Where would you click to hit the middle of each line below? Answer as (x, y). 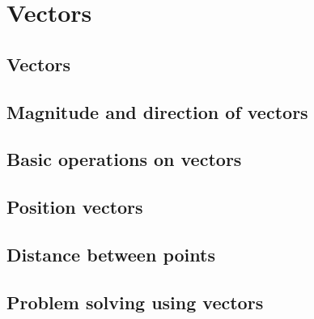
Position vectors (75, 207)
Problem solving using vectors (135, 302)
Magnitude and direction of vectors (157, 111)
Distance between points (111, 254)
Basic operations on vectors (124, 159)
